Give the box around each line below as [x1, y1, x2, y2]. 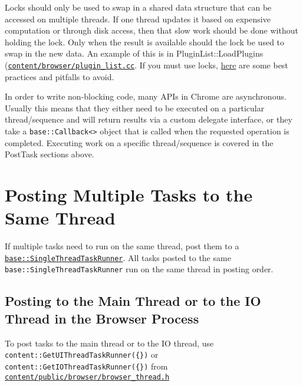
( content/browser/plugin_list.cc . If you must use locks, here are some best [5, 58, 288, 71]
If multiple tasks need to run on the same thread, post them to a [5, 240, 239, 252]
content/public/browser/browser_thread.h [5, 372, 170, 381]
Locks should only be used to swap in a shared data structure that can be [5, 1, 272, 13]
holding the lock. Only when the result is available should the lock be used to [5, 35, 285, 48]
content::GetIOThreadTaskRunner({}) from [5, 359, 168, 372]
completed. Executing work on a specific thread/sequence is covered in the [5, 136, 274, 149]
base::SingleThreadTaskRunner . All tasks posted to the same [5, 251, 231, 263]
